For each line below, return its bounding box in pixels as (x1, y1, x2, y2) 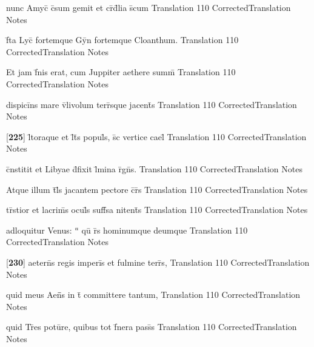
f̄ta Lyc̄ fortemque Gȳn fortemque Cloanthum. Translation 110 (6, 33, 239, 46)
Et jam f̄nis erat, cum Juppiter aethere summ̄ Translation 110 (6, 66, 236, 78)
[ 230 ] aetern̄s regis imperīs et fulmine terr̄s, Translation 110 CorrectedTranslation (6, 255, 310, 268)
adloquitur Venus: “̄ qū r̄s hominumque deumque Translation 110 (6, 223, 248, 236)
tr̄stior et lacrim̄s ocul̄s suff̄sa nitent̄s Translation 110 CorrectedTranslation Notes (6, 203, 308, 216)
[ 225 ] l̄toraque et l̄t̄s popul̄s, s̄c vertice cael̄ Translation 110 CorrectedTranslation (6, 130, 307, 143)
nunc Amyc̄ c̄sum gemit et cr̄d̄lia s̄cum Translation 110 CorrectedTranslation (6, 1, 291, 13)
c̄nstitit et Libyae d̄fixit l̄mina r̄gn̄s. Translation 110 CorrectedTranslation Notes (6, 162, 302, 175)
